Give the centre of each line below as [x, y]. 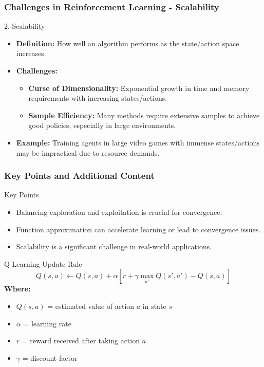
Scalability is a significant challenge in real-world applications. [114, 246]
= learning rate [47, 323]
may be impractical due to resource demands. [88, 152]
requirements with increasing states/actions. [98, 98]
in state [154, 306]
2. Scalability [25, 26]
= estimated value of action [91, 306]
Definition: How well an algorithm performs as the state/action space [128, 43]
